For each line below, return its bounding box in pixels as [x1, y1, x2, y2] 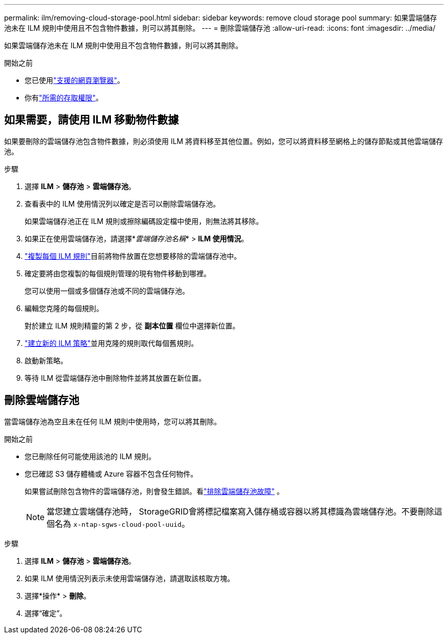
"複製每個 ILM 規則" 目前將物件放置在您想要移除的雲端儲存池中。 [25, 251, 241, 260]
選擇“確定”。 [25, 608, 67, 618]
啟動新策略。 [25, 356, 68, 365]
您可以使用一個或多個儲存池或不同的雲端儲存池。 [25, 286, 189, 295]
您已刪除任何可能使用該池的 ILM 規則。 [25, 451, 156, 461]
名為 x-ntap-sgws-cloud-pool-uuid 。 [55, 518, 190, 529]
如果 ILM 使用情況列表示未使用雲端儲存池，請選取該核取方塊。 [25, 573, 235, 583]
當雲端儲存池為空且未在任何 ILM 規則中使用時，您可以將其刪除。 [4, 417, 221, 426]
